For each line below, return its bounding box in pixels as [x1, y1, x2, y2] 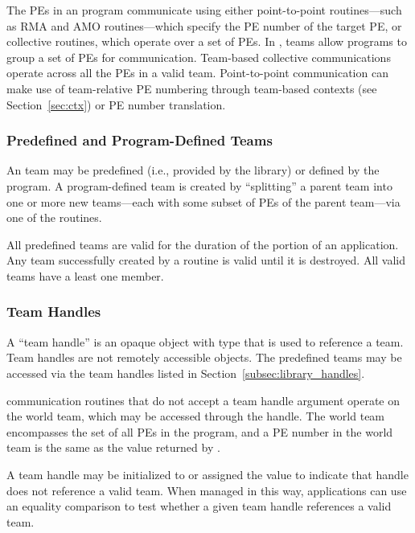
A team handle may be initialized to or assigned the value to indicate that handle [6, 465, 409, 482]
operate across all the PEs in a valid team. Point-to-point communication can [6, 64, 388, 81]
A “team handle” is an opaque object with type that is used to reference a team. [6, 333, 404, 350]
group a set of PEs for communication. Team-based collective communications [6, 48, 391, 65]
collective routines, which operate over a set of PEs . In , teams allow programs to [6, 33, 407, 50]
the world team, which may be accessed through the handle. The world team [6, 408, 385, 424]
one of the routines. [6, 209, 102, 226]
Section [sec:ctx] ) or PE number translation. [6, 96, 226, 113]
